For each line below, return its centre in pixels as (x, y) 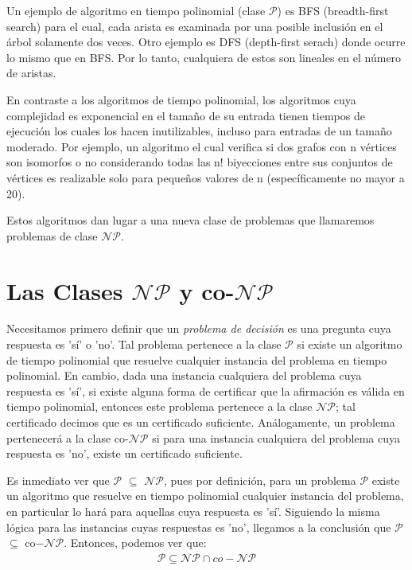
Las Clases (65, 290)
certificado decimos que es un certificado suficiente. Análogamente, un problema (201, 422)
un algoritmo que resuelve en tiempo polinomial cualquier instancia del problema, (205, 496)
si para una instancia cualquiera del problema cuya (276, 437)
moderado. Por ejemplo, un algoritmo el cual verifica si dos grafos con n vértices (202, 146)
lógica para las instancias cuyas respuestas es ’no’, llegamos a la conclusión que (199, 527)
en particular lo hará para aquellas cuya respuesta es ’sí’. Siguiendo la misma (193, 511)
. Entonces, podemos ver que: (135, 543)
